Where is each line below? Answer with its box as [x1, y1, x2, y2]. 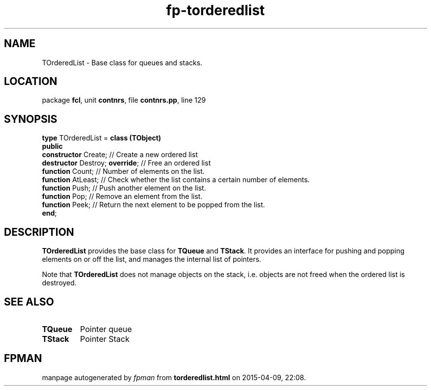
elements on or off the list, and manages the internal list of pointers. [42, 255, 261, 264]
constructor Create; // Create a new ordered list [42, 150, 198, 159]
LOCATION [4, 75, 58, 88]
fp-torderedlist [166, 2, 265, 19]
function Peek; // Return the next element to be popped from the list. [42, 200, 265, 209]
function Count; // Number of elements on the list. [42, 167, 205, 176]
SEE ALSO [4, 295, 54, 308]
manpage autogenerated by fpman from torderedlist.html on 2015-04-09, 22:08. [42, 373, 306, 382]
